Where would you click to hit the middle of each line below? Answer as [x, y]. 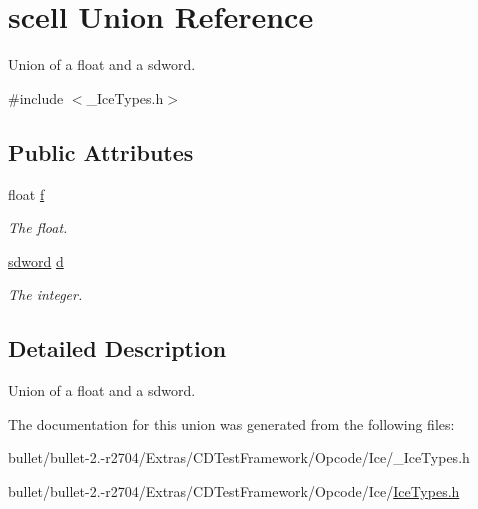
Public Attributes [101, 151]
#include [36, 97]
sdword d [36, 260]
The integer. [45, 294]
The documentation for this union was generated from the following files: [231, 423]
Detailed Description [117, 348]
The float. [38, 227]
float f [26, 193]
